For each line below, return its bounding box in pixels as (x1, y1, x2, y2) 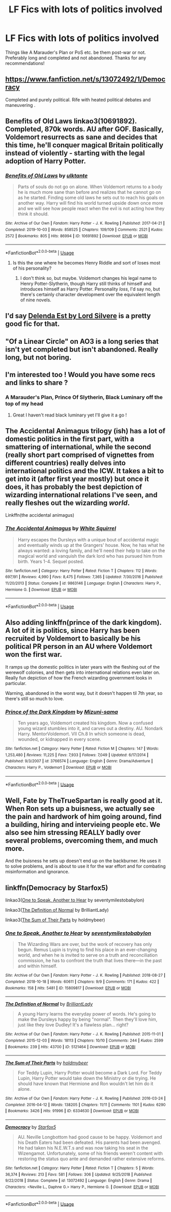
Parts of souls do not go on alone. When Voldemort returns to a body (17, 184, 163, 190)
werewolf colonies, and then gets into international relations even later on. (5, 669, 160, 675)
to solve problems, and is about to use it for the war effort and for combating (5, 863, 166, 869)
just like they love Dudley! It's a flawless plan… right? (17, 1022, 129, 1028)
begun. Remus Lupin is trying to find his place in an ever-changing (17, 946, 157, 953)
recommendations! (5, 60, 45, 66)
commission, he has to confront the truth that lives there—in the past (17, 958, 162, 964)
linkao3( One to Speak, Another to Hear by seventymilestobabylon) (5, 897, 145, 903)
